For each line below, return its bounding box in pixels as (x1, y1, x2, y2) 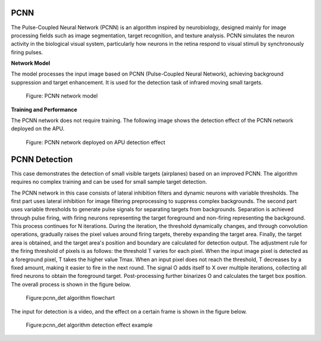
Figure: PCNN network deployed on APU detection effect (26, 139, 166, 146)
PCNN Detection (11, 154, 73, 164)
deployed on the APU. (11, 125, 65, 132)
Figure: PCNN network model (26, 92, 98, 99)
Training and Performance (11, 106, 77, 113)
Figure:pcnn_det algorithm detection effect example (26, 321, 153, 329)
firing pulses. (11, 48, 43, 56)
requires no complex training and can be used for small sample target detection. (11, 179, 207, 186)
